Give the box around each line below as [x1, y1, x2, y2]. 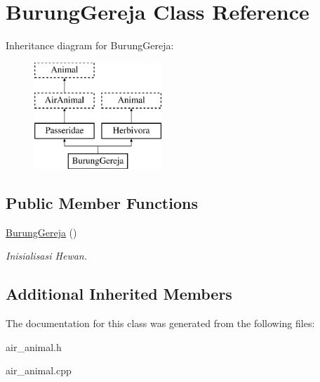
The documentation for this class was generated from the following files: [6, 316, 315, 331]
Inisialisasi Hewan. [6, 248, 88, 263]
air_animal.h [6, 339, 62, 354]
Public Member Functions [6, 191, 198, 213]
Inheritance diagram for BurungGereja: [6, 38, 174, 53]
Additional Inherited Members [6, 283, 232, 305]
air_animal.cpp [6, 363, 72, 378]
